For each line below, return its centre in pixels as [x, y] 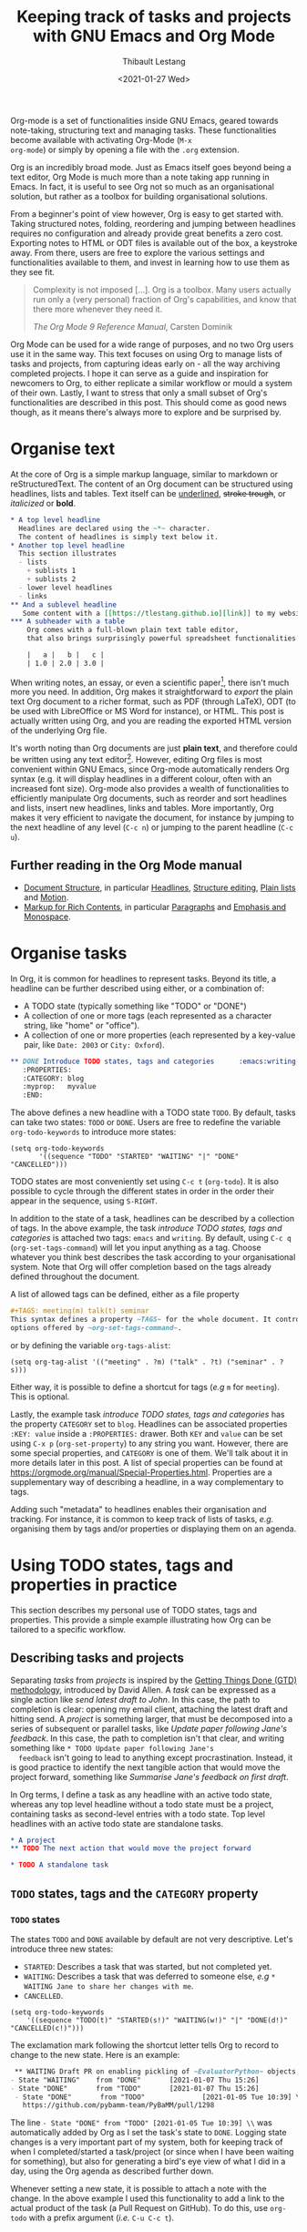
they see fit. [33, 271]
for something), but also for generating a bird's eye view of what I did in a [148, 2162]
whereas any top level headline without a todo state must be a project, [142, 1804]
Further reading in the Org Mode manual [126, 866]
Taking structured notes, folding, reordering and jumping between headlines [153, 223]
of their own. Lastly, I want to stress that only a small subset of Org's [139, 393]
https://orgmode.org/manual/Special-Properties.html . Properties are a [141, 1472]
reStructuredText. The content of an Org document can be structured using [152, 484]
